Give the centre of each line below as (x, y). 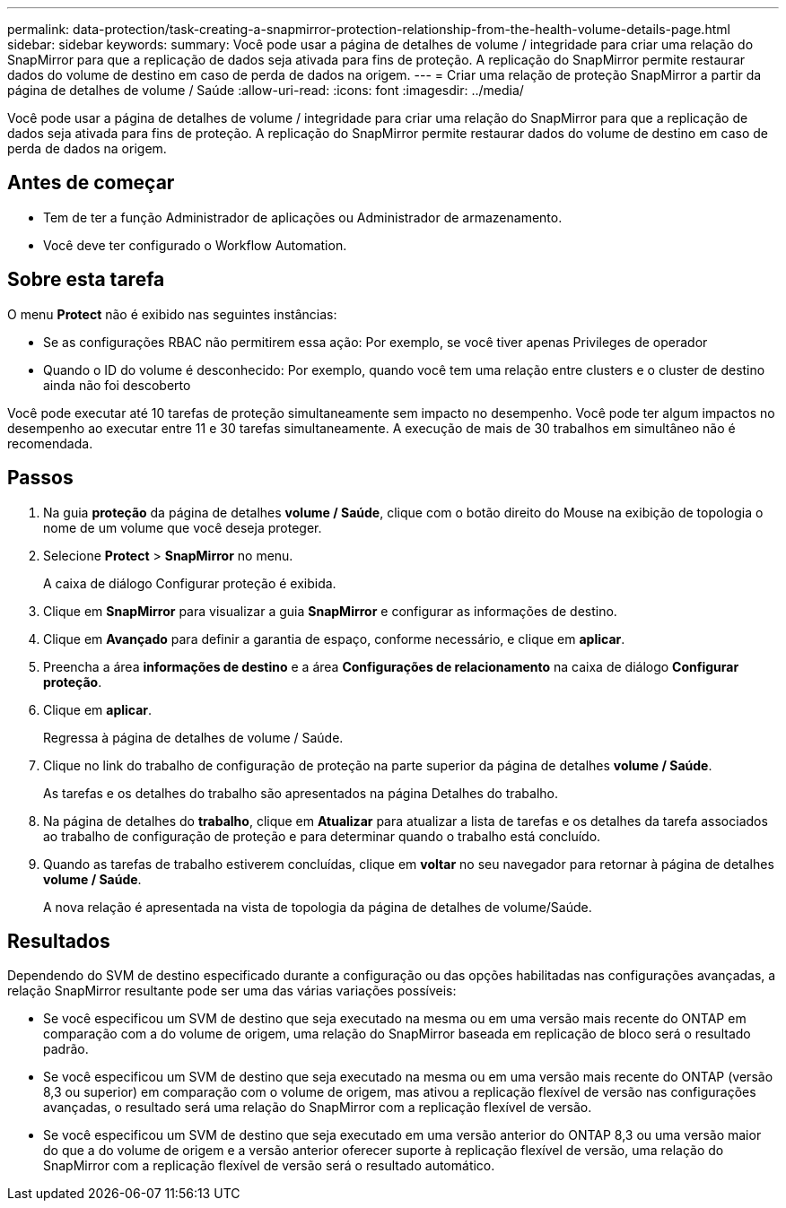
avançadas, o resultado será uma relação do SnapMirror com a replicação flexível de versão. (318, 1108)
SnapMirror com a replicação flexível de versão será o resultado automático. (269, 1166)
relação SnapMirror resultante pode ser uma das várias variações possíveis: (232, 991)
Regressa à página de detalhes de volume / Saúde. (193, 737)
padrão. (66, 1049)
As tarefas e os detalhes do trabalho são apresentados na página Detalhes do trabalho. (301, 793)
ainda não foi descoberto (117, 385)
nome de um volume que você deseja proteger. (183, 527)
